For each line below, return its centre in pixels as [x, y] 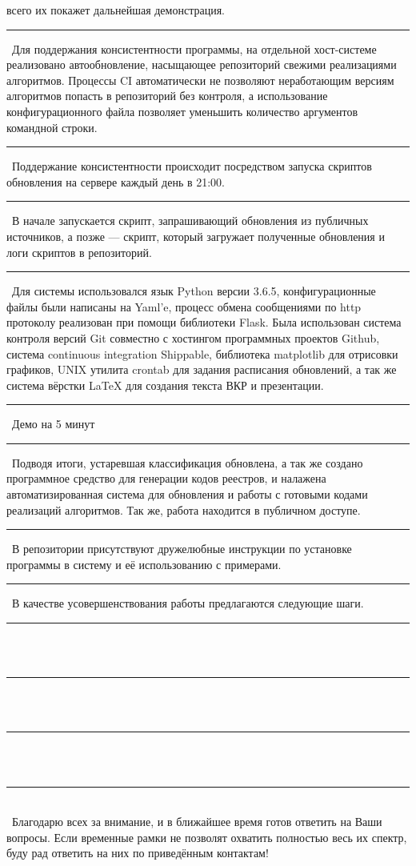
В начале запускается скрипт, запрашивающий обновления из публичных [190, 221]
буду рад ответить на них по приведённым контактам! [138, 853]
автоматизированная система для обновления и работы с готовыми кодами [187, 494]
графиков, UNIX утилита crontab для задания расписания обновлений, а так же [202, 369]
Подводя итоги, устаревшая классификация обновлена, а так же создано [187, 462]
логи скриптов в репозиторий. [79, 252]
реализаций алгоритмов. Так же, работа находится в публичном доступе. [184, 509]
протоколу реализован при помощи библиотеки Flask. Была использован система [204, 322]
